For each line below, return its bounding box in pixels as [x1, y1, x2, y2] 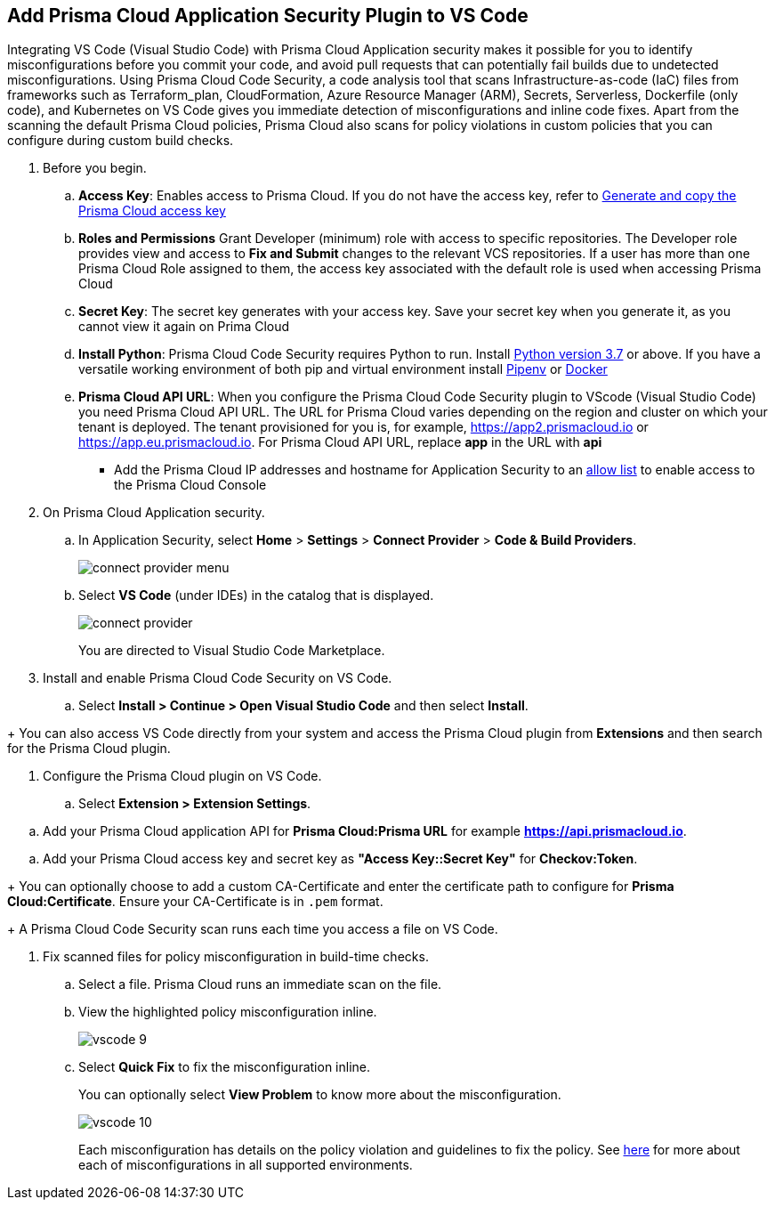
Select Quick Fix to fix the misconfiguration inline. [78, 1059, 371, 1075]
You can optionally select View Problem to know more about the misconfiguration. [78, 1087, 561, 1103]
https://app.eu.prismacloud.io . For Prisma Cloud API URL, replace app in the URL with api [78, 434, 602, 450]
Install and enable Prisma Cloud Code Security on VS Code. [43, 670, 392, 686]
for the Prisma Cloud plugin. [7, 741, 171, 757]
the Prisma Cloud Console [114, 477, 267, 493]
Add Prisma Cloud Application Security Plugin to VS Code [7, 4, 529, 27]
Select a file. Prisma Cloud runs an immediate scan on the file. [78, 976, 442, 992]
